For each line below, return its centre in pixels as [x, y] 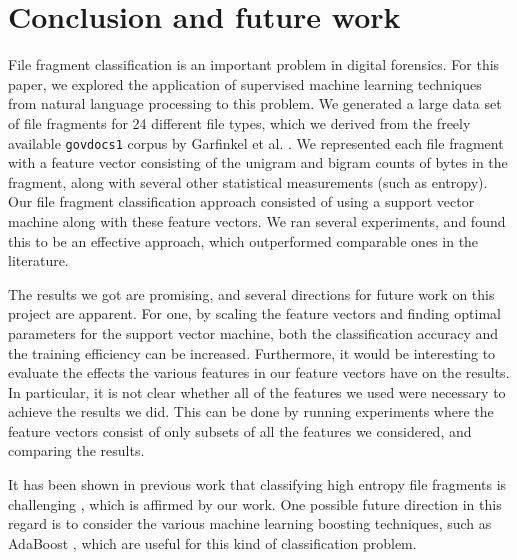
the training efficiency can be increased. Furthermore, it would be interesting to [252, 352]
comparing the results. [76, 450]
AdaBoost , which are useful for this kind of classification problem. [212, 542]
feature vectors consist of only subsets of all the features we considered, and [240, 430]
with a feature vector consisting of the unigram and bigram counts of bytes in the [258, 162]
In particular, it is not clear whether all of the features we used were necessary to [257, 391]
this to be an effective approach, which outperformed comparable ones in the [243, 240]
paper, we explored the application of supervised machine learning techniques [245, 83]
